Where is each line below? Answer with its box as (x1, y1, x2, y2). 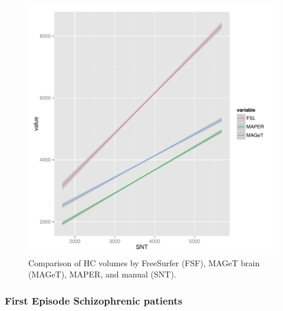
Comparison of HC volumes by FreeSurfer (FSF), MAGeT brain (28, 256, 260, 269)
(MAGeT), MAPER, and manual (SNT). (28, 268, 176, 280)
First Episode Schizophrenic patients (5, 293, 183, 307)
